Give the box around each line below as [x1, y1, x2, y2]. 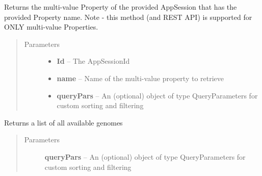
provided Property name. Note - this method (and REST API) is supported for [4, 11, 252, 22]
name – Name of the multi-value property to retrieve [57, 72, 224, 83]
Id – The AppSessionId [57, 56, 130, 66]
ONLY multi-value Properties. [4, 21, 98, 32]
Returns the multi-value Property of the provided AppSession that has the [4, 2, 237, 12]
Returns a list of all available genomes [4, 117, 123, 128]
